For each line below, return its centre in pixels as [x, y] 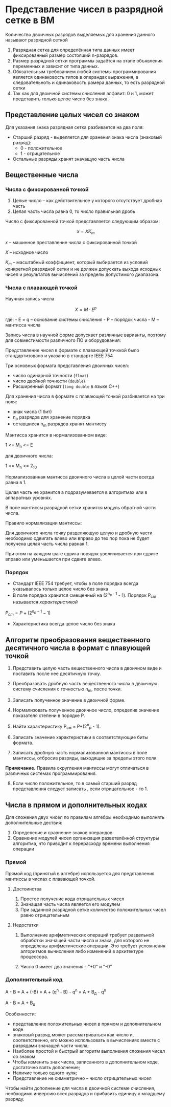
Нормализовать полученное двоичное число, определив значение [86, 710]
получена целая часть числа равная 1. [47, 544]
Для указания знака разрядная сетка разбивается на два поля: [75, 127]
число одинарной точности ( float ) [50, 375]
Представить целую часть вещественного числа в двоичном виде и [87, 668]
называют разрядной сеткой [36, 40]
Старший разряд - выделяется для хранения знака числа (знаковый [87, 137]
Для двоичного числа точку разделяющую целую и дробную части [79, 533]
